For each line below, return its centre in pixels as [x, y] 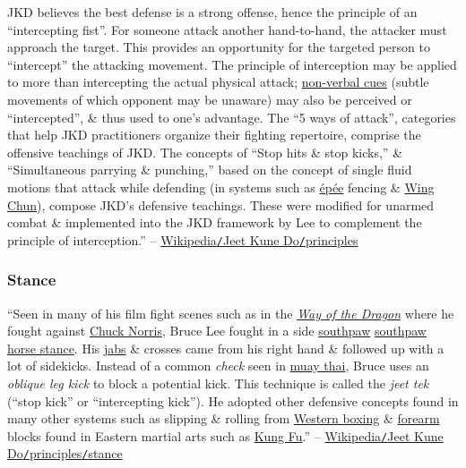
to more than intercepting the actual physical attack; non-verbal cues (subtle [218, 82]
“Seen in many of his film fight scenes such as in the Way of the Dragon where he [231, 313]
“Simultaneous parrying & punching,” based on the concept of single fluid [210, 170]
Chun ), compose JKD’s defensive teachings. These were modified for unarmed [221, 204]
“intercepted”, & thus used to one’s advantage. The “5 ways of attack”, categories [232, 117]
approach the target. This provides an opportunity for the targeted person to [219, 47]
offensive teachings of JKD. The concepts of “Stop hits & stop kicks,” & [205, 152]
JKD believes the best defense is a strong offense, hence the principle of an [212, 12]
